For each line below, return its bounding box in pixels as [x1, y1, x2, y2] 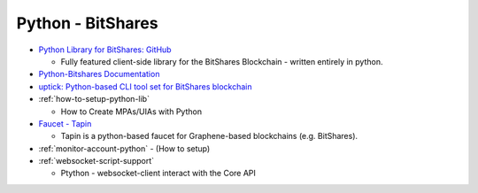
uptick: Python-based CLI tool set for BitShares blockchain [38, 81, 252, 92]
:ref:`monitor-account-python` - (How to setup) [38, 143, 211, 154]
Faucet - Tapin [38, 118, 92, 128]
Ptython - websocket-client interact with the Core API [60, 168, 257, 179]
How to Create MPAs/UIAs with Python [60, 106, 203, 117]
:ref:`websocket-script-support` [38, 156, 155, 166]
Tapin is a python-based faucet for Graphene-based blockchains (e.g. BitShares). [60, 131, 358, 142]
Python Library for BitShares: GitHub [38, 44, 172, 55]
